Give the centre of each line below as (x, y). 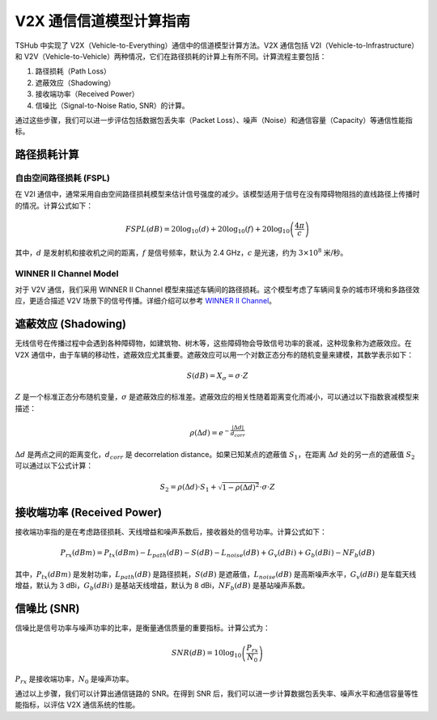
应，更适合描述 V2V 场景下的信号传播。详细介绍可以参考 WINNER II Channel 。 (146, 301)
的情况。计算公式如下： (54, 205)
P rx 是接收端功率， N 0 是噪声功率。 (74, 680)
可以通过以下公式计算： (54, 466)
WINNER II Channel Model (67, 273)
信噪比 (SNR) (47, 609)
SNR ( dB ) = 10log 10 (206, 654)
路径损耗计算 (47, 155)
